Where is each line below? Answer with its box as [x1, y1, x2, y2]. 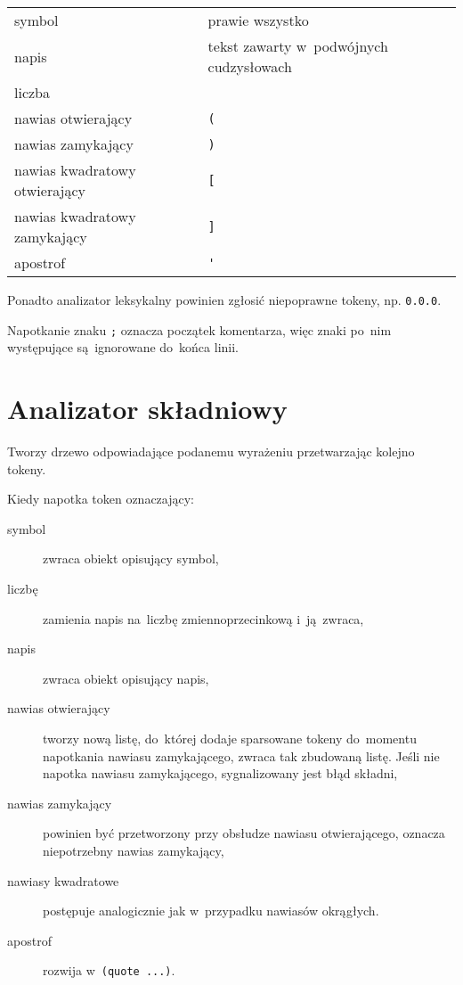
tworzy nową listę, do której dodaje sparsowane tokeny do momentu [43, 728, 417, 747]
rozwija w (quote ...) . [43, 961, 175, 980]
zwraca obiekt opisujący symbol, [43, 549, 219, 568]
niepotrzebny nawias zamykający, [43, 841, 224, 859]
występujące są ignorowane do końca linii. [7, 338, 239, 357]
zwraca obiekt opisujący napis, [43, 669, 209, 687]
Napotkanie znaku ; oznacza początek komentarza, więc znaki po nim [7, 320, 392, 339]
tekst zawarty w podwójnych [207, 36, 388, 56]
